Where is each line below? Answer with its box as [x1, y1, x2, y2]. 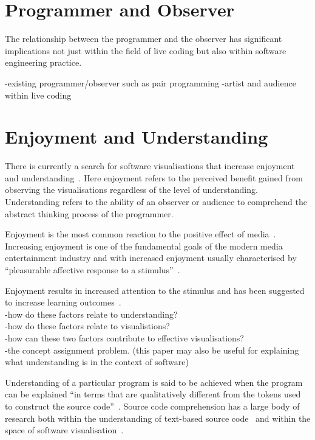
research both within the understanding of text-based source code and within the [5, 411, 311, 424]
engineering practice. [5, 56, 82, 69]
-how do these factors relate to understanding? [5, 307, 178, 320]
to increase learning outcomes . [5, 296, 121, 309]
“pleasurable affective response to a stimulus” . [5, 263, 180, 276]
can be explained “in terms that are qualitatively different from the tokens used [5, 388, 301, 400]
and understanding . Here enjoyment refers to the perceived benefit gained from [5, 171, 303, 184]
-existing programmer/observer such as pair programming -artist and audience [5, 76, 296, 89]
